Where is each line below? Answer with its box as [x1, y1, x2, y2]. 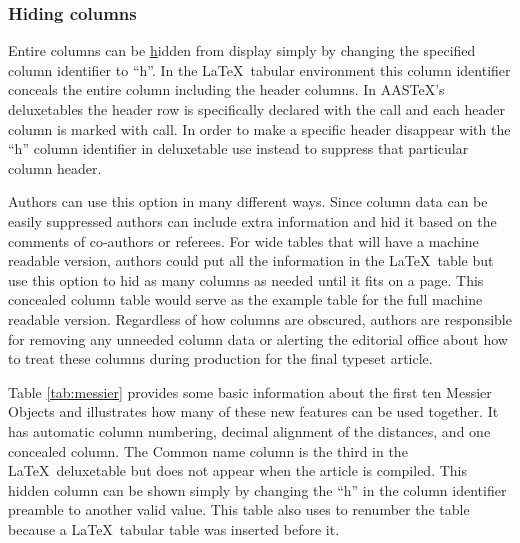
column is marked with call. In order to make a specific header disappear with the [8, 118, 511, 139]
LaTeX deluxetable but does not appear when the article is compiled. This [8, 460, 468, 481]
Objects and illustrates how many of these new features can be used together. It [8, 401, 499, 422]
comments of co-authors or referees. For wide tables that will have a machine [8, 230, 479, 251]
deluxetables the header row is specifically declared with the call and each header [8, 99, 505, 119]
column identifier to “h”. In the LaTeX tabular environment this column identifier [8, 59, 511, 80]
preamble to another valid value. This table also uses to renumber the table [8, 499, 470, 520]
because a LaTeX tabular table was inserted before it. [8, 518, 340, 539]
